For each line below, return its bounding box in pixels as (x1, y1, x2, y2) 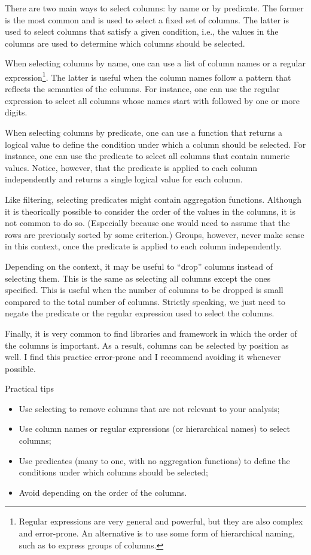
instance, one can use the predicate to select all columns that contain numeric (5, 150, 290, 162)
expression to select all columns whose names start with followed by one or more (5, 94, 300, 106)
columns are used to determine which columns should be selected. (5, 36, 245, 49)
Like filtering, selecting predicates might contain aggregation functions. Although (5, 193, 302, 205)
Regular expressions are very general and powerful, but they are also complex (19, 515, 303, 527)
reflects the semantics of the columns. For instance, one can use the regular (5, 83, 280, 95)
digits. (5, 106, 28, 118)
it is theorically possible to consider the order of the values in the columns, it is (5, 205, 296, 217)
